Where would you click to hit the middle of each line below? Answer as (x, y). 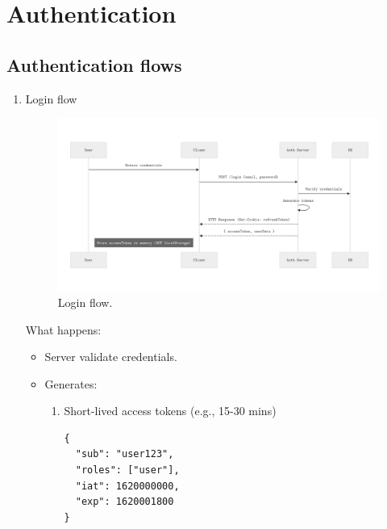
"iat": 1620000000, (127, 486)
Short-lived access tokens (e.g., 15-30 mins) (170, 411)
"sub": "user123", (125, 454)
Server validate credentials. (111, 357)
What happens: (63, 329)
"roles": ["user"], (127, 470)
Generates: (71, 383)
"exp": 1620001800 (125, 502)
